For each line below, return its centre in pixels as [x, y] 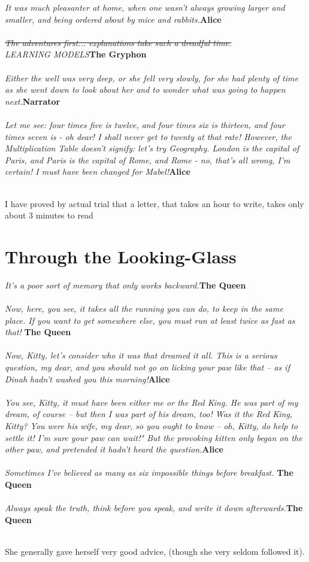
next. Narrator [33, 101]
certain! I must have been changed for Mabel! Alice [98, 171]
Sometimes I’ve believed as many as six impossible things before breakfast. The [149, 473]
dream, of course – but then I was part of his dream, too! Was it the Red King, [149, 414]
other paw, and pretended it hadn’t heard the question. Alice [114, 449]
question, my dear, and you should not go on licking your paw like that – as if [147, 367]
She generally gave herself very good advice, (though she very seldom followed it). [155, 551]
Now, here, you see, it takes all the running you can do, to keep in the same [144, 308]
